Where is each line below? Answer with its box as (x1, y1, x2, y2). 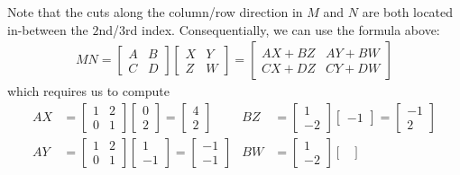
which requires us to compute (7, 82, 170, 101)
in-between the (7, 20, 88, 39)
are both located (362, 3, 454, 21)
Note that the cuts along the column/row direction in (7, 3, 303, 21)
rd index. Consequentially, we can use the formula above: (125, 20, 440, 39)
